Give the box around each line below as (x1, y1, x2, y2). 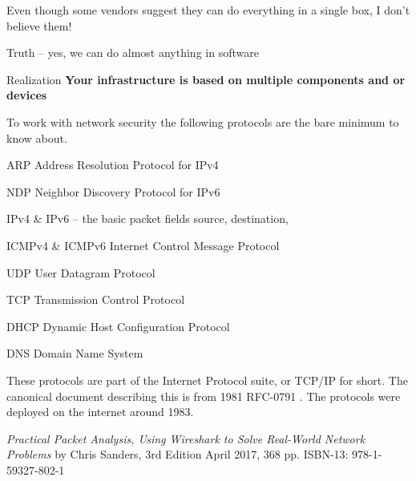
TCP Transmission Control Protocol (6, 291, 185, 308)
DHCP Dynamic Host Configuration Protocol (6, 317, 230, 334)
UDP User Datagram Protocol (6, 264, 155, 281)
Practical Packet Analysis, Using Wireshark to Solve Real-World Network (6, 430, 366, 447)
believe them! (6, 17, 72, 34)
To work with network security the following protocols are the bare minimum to (6, 113, 399, 130)
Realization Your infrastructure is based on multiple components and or (6, 71, 406, 87)
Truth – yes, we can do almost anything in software (6, 44, 259, 61)
